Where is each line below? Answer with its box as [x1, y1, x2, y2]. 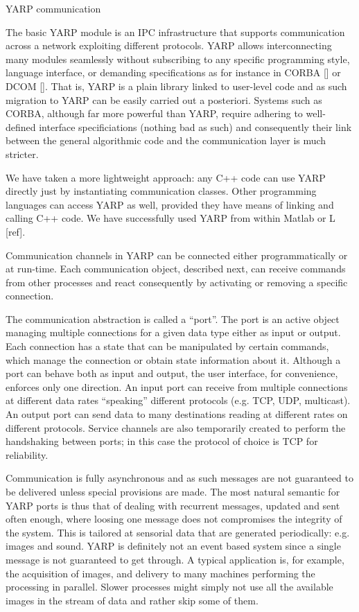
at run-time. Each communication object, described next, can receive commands [6, 261, 346, 276]
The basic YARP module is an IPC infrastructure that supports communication [6, 24, 345, 39]
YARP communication [6, 1, 101, 15]
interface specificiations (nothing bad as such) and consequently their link [39, 119, 352, 134]
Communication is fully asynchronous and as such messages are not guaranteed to [6, 471, 353, 485]
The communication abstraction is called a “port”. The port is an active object [6, 311, 340, 326]
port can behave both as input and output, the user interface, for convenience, [6, 366, 338, 381]
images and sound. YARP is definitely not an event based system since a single [6, 539, 341, 553]
